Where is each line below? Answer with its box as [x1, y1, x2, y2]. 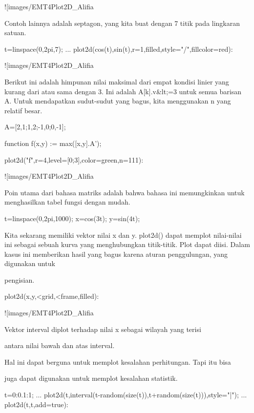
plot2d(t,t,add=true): [4, 399, 68, 409]
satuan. [4, 27, 26, 38]
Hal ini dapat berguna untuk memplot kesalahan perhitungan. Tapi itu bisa [4, 356, 231, 367]
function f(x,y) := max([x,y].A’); [4, 138, 102, 148]
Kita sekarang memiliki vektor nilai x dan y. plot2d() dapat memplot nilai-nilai [4, 229, 242, 240]
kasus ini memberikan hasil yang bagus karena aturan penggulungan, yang [4, 248, 228, 259]
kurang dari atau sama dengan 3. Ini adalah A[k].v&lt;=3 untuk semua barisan [4, 86, 241, 96]
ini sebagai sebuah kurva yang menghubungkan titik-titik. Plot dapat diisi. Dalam [4, 239, 250, 249]
